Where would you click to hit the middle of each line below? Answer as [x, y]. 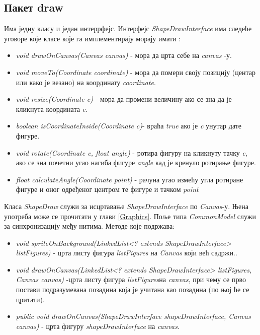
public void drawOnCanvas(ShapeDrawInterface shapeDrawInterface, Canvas [133, 316]
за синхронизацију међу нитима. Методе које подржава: [89, 226]
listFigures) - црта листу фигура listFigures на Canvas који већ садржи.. [126, 253]
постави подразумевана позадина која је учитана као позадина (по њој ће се [133, 289]
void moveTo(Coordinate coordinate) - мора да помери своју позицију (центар [136, 72]
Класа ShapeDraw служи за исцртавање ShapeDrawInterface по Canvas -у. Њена [126, 206]
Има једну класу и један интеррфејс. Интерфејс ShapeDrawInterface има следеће [128, 28]
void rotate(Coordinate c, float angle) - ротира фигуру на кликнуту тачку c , [132, 152]
